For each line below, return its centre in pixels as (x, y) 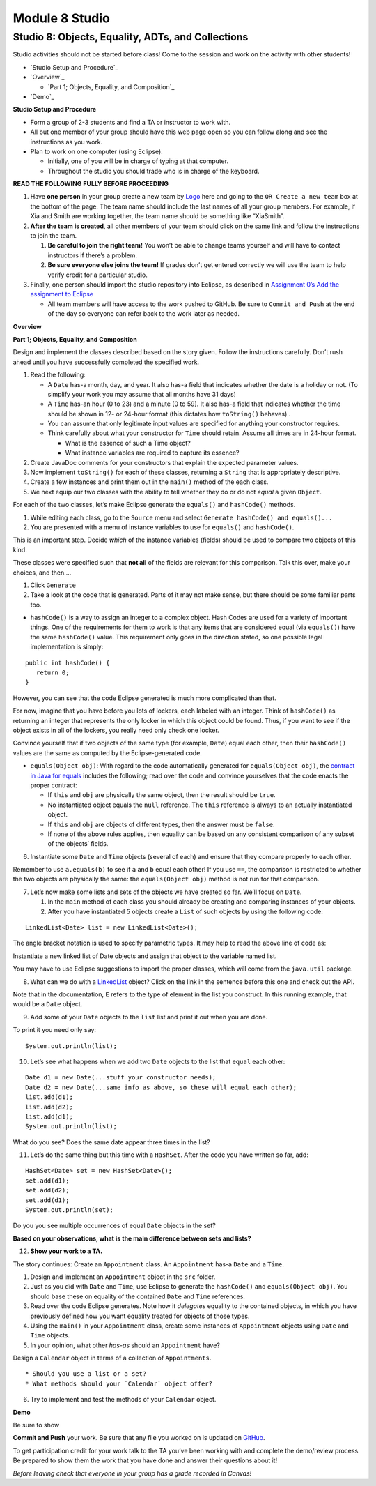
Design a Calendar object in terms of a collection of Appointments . (112, 1358)
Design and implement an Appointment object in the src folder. (123, 1277)
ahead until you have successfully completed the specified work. (106, 362)
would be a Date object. (48, 1004)
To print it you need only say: (55, 1030)
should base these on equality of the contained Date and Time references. (138, 1296)
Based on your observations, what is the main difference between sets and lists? (132, 1238)
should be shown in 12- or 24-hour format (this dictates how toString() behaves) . (169, 414)
